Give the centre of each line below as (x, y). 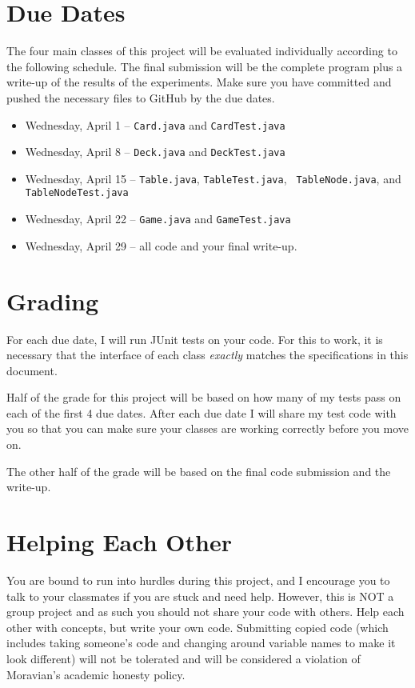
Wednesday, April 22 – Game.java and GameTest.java (158, 219)
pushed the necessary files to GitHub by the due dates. (141, 97)
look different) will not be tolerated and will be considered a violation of (184, 658)
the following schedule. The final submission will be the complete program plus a (205, 66)
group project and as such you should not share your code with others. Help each (206, 612)
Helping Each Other (119, 542)
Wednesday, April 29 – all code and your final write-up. (161, 245)
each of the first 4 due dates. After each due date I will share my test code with (202, 412)
